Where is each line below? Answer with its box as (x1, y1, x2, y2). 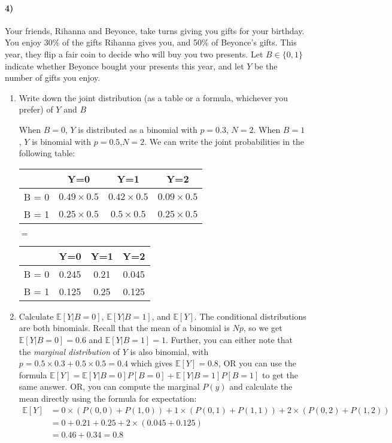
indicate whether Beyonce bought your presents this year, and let (5, 59, 244, 72)
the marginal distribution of (19, 345, 120, 357)
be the (254, 59, 278, 72)
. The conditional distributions (194, 310, 306, 322)
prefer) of (19, 103, 53, 116)
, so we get (243, 321, 282, 334)
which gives (130, 357, 173, 369)
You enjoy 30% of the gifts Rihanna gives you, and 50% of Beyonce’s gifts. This (5, 36, 297, 48)
